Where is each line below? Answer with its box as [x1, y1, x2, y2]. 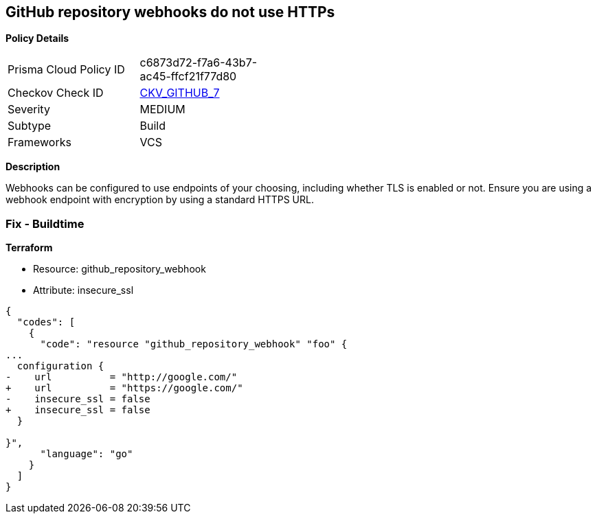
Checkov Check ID [8, 86, 104, 100]
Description [5, 161, 60, 173]
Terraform [5, 242, 53, 254]
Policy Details [5, 32, 69, 45]
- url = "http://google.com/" [5, 371, 238, 383]
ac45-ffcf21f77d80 [139, 69, 237, 84]
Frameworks [8, 135, 71, 150]
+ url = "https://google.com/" [5, 382, 243, 394]
